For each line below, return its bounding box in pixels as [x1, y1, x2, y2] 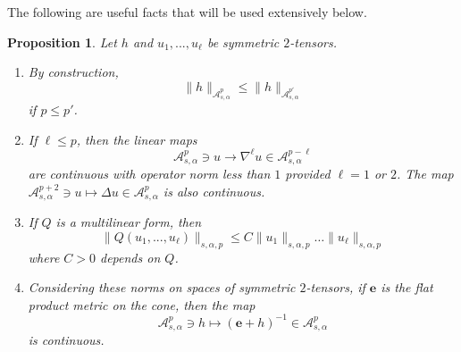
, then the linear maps [76, 130, 197, 148]
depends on [100, 247, 161, 266]
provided [285, 164, 331, 183]
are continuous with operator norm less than [28, 164, 271, 183]
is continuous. [28, 331, 105, 349]
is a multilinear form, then [55, 213, 202, 231]
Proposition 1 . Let [7, 32, 117, 51]
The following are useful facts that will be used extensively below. [7, 3, 367, 21]
